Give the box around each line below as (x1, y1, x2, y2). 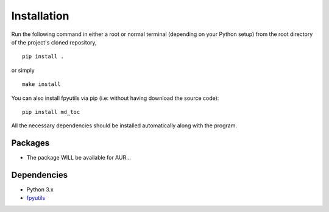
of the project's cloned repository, (11, 38, 97, 46)
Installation (11, 9, 69, 23)
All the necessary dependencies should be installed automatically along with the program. (11, 122, 238, 129)
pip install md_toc (22, 108, 80, 115)
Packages (11, 138, 50, 149)
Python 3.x (26, 186, 54, 193)
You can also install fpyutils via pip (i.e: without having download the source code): (11, 94, 219, 102)
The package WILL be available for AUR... (26, 154, 131, 161)
